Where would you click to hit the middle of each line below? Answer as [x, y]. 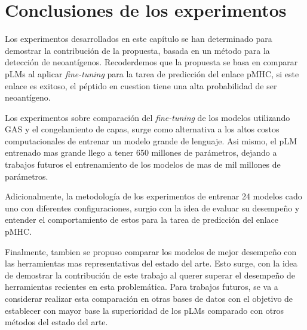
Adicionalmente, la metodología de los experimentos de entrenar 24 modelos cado [153, 196]
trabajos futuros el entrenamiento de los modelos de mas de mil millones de [143, 164]
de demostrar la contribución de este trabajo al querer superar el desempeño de [150, 275]
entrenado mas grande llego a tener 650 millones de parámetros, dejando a [141, 152]
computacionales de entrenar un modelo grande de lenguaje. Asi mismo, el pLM [151, 140]
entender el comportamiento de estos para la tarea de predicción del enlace [142, 220]
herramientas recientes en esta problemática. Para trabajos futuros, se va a [142, 287]
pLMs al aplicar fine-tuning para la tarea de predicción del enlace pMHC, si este [152, 73]
